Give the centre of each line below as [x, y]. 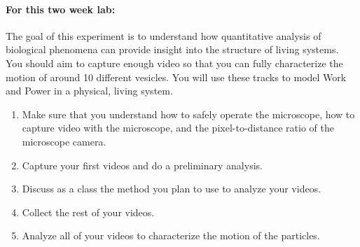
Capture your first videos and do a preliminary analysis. [142, 165]
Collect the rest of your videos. [88, 212]
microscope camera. [64, 141]
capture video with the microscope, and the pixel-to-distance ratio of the [178, 128]
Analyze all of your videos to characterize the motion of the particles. [171, 235]
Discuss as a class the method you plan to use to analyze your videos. [172, 189]
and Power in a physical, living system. [89, 91]
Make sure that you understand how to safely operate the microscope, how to [188, 114]
